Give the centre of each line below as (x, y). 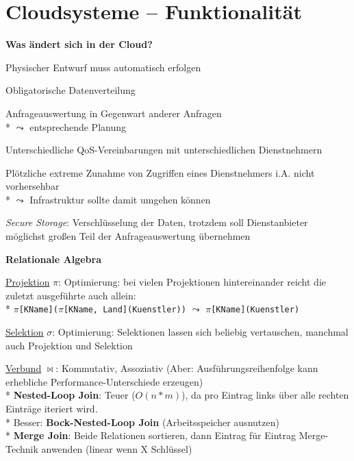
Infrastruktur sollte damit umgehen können (120, 199)
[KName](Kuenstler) (255, 310)
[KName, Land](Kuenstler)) (125, 310)
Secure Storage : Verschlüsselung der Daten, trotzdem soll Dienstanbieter (157, 222)
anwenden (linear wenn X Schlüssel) (117, 448)
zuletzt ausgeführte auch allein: (71, 295)
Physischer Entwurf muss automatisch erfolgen (103, 67)
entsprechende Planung (78, 126)
